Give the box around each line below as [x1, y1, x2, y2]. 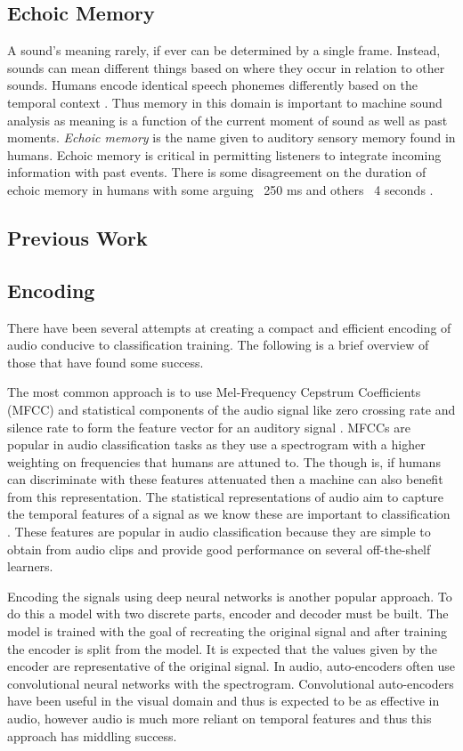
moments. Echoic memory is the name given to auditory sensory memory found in [7, 128, 456, 147]
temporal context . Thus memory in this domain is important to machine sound [7, 93, 443, 111]
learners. [7, 557, 53, 576]
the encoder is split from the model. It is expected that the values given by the [7, 639, 437, 658]
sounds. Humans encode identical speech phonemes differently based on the [7, 76, 418, 94]
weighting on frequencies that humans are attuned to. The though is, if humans [7, 452, 441, 471]
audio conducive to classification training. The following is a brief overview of [7, 335, 429, 354]
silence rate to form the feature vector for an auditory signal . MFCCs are [7, 417, 410, 436]
